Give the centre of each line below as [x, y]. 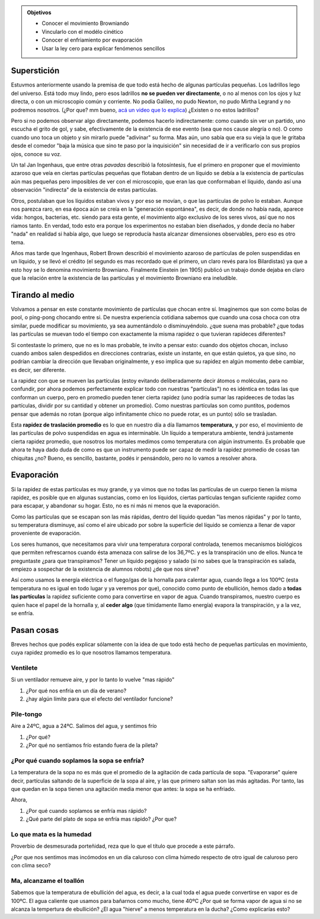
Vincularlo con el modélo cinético [83, 31]
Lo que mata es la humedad [51, 834]
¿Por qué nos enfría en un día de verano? [76, 691]
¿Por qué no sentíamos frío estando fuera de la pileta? [92, 745]
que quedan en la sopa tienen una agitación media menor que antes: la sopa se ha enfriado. [123, 789]
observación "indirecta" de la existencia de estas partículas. [84, 190]
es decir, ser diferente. [39, 370]
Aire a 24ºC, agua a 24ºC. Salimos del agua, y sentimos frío [84, 726]
